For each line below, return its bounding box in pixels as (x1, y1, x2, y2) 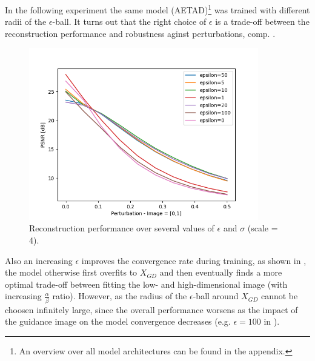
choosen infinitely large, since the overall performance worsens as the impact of (5, 303, 298, 316)
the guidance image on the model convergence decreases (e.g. (5, 315, 231, 328)
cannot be (260, 290, 298, 302)
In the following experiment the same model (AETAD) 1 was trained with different (5, 2, 310, 16)
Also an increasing (5, 254, 73, 267)
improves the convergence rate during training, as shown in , (81, 254, 307, 267)
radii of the (5, 15, 47, 28)
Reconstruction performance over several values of (29, 222, 214, 234)
